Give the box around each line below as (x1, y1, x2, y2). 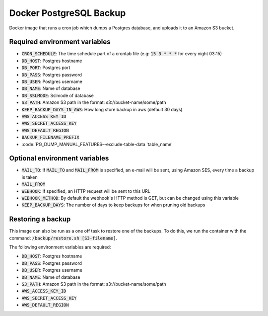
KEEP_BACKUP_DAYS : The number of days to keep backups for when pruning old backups (21, 202, 205, 208)
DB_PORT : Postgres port (21, 65, 70, 71)
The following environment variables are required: (9, 244, 111, 250)
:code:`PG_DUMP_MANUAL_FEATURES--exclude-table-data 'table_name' (21, 141, 173, 147)
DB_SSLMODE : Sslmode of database (21, 92, 94, 98)
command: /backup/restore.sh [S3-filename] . (9, 235, 118, 241)
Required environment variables (9, 38, 111, 46)
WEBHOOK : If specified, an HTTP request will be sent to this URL (21, 188, 151, 194)
